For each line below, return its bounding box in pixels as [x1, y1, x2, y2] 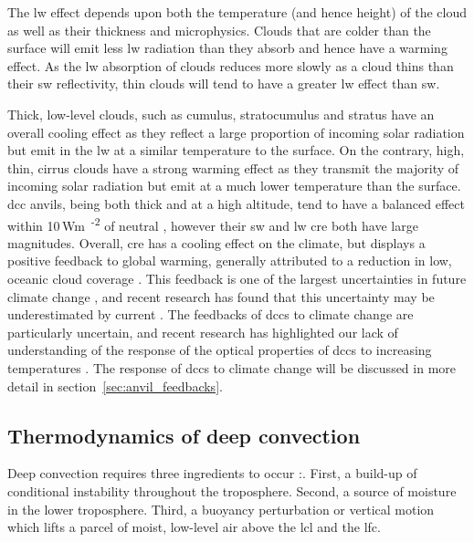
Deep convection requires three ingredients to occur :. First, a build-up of [7, 464, 417, 483]
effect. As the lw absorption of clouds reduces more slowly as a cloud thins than [7, 56, 454, 75]
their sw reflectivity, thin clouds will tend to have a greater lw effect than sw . [7, 74, 440, 93]
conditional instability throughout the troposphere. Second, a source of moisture [7, 481, 457, 500]
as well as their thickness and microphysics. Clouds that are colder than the [7, 20, 431, 39]
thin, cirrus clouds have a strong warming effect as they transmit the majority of [7, 158, 459, 177]
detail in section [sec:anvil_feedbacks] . [7, 376, 223, 395]
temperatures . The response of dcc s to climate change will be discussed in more [7, 358, 457, 377]
